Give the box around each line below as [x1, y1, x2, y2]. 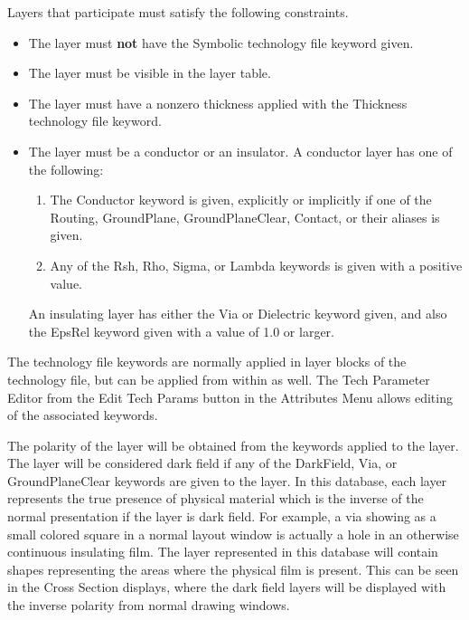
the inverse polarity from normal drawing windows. [7, 596, 290, 615]
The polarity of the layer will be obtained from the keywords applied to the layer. [7, 435, 459, 454]
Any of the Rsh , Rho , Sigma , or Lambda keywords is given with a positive [50, 255, 463, 274]
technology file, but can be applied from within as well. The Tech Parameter [7, 369, 430, 388]
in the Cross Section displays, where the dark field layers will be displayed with [7, 577, 446, 596]
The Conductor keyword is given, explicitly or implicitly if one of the [50, 190, 432, 209]
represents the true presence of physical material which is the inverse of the [7, 489, 424, 508]
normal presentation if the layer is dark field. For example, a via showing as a [7, 507, 436, 526]
